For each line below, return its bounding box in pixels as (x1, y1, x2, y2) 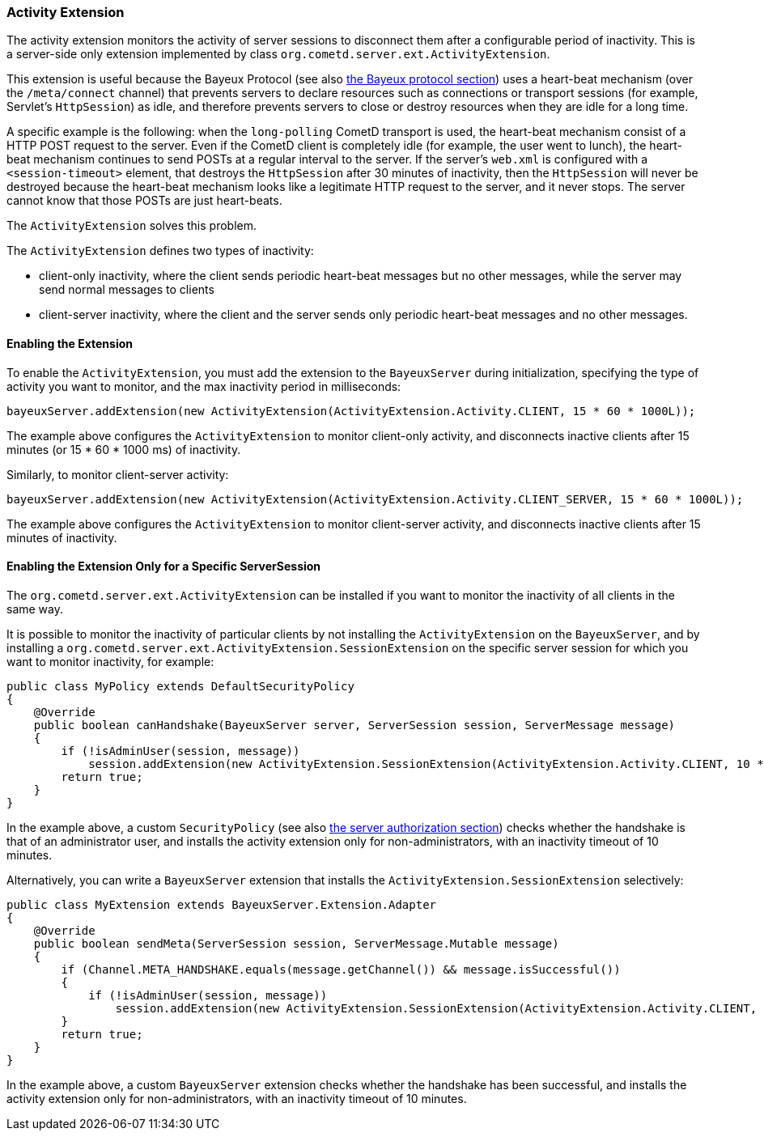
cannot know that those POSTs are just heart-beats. (6, 193, 282, 208)
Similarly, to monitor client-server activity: (6, 467, 229, 482)
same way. (6, 601, 64, 616)
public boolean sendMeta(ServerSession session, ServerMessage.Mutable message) (33, 936, 559, 950)
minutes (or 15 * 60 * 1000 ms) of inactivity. (6, 442, 241, 456)
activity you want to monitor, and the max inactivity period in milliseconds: (6, 379, 401, 393)
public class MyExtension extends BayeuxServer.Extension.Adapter (6, 897, 437, 911)
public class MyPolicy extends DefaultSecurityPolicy (6, 679, 354, 693)
